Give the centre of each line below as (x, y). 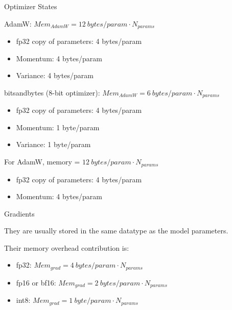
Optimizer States (31, 6)
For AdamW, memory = (42, 162)
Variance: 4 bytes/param (55, 75)
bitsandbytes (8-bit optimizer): (52, 92)
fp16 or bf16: (36, 282)
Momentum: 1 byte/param (58, 127)
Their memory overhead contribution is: (67, 247)
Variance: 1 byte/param (53, 144)
